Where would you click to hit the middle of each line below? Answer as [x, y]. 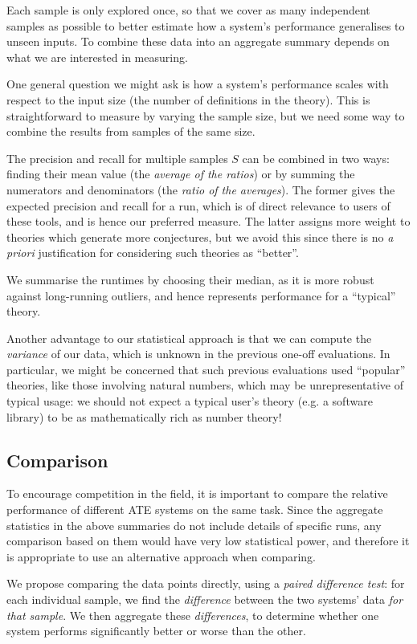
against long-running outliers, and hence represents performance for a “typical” [201, 295]
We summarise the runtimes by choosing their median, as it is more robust [190, 279]
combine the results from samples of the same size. [131, 131]
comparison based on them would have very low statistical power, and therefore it [208, 541]
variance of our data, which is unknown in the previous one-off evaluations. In [198, 354]
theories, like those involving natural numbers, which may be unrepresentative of [205, 385]
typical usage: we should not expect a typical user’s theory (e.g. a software [190, 401]
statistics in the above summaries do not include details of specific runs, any [194, 525]
